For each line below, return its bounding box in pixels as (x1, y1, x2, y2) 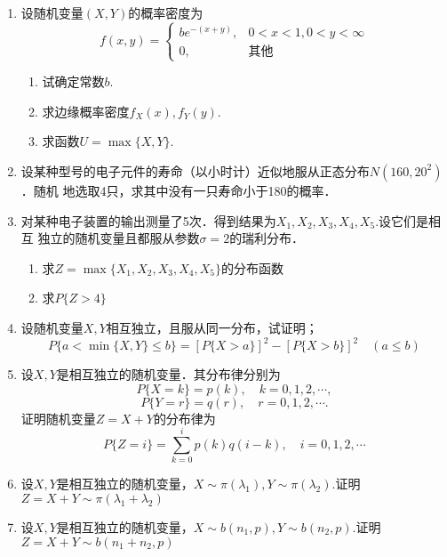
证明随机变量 (20, 408, 96, 427)
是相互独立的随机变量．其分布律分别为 (56, 365, 281, 383)
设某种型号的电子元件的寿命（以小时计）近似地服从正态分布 (20, 161, 370, 180)
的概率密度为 (128, 4, 204, 21)
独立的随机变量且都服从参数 (37, 229, 200, 247)
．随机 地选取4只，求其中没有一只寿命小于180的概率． (20, 181, 337, 199)
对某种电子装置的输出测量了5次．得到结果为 (20, 211, 276, 230)
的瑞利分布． (229, 229, 305, 247)
